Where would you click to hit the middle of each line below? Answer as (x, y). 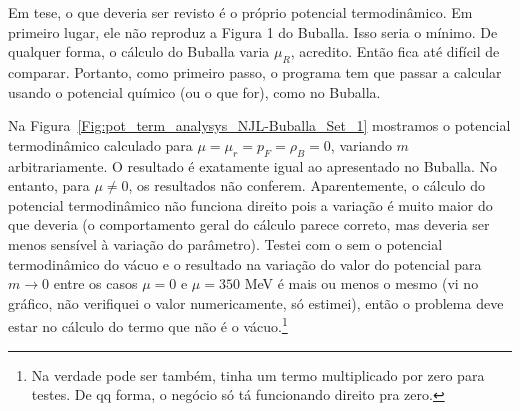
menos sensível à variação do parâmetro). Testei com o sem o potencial (225, 243)
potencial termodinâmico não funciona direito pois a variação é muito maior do (250, 204)
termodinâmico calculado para (100, 144)
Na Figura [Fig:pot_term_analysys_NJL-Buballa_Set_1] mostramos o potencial (259, 125)
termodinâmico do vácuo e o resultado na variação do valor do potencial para (245, 263)
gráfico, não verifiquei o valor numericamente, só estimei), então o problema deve (256, 302)
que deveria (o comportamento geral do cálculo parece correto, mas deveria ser (249, 224)
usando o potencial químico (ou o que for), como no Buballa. (194, 91)
